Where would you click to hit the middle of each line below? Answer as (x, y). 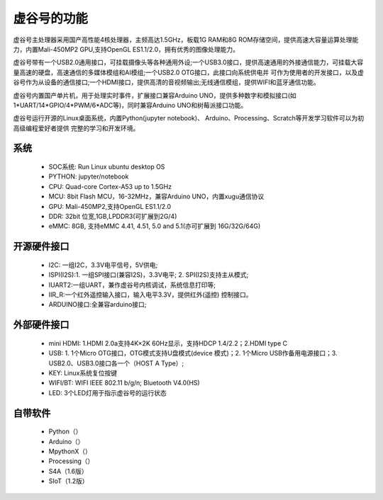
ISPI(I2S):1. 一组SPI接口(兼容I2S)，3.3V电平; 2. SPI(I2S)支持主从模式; (149, 275)
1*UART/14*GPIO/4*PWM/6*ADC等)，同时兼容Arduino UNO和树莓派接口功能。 (130, 105)
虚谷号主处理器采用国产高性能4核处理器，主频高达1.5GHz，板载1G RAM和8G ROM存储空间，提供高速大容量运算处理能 (186, 40)
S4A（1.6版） (68, 471)
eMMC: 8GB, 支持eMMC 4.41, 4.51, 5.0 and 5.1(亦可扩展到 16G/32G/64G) (155, 226)
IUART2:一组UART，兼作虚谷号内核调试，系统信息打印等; (132, 285)
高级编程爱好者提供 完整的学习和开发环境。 (76, 128)
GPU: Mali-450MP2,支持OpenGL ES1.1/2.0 (110, 206)
